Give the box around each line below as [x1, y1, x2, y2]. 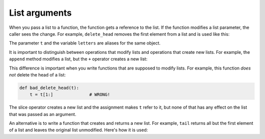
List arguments [9, 7, 72, 18]
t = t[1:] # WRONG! [29, 92, 110, 97]
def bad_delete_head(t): [19, 85, 79, 91]
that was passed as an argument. [9, 111, 77, 117]
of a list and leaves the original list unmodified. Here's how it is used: [9, 127, 148, 133]
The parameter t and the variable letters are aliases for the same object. [9, 40, 161, 46]
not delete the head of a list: [9, 71, 66, 78]
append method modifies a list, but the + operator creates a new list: [9, 56, 148, 62]
